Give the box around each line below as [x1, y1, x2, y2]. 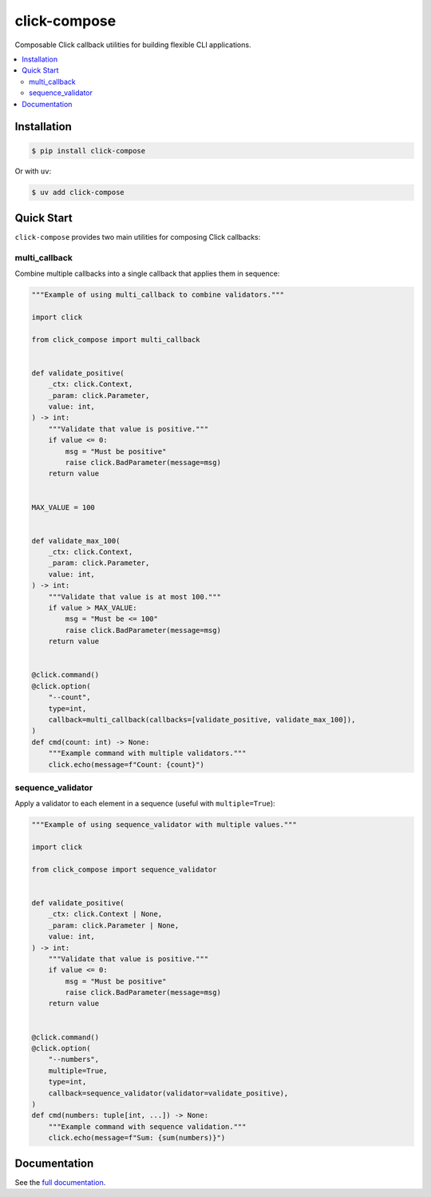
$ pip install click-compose [31, 146, 146, 155]
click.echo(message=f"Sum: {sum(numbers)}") [48, 1133, 226, 1143]
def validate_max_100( [31, 536, 121, 545]
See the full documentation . [14, 1177, 106, 1187]
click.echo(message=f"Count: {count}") [48, 760, 205, 769]
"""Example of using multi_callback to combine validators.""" [31, 290, 285, 300]
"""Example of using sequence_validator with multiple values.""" [31, 820, 297, 829]
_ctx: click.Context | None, [48, 909, 163, 919]
